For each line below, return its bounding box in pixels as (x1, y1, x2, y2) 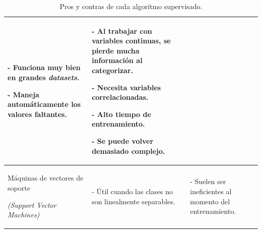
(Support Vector (8, 199, 56, 210)
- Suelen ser (190, 176, 226, 187)
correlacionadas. (92, 92, 149, 102)
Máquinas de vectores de (8, 172, 84, 183)
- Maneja (8, 89, 39, 99)
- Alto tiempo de (92, 108, 151, 119)
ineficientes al (190, 186, 232, 196)
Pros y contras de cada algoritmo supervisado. (59, 1, 203, 11)
